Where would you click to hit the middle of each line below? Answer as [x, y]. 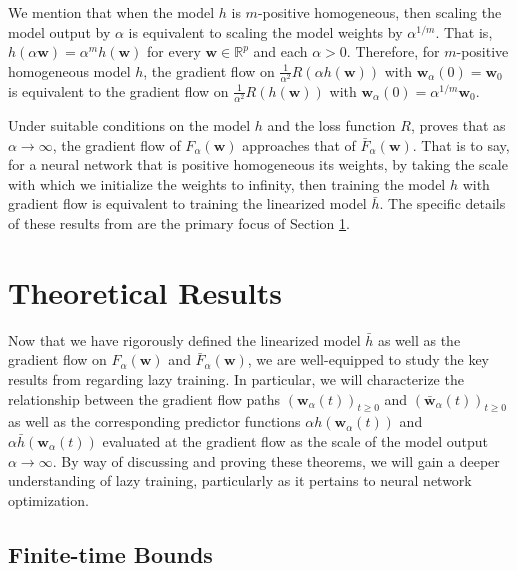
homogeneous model [69, 70]
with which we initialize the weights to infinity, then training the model [227, 183]
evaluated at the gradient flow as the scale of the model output [295, 440]
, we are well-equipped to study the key [368, 359]
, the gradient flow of [116, 144]
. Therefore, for [393, 51]
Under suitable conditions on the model [129, 125]
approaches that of [299, 144]
